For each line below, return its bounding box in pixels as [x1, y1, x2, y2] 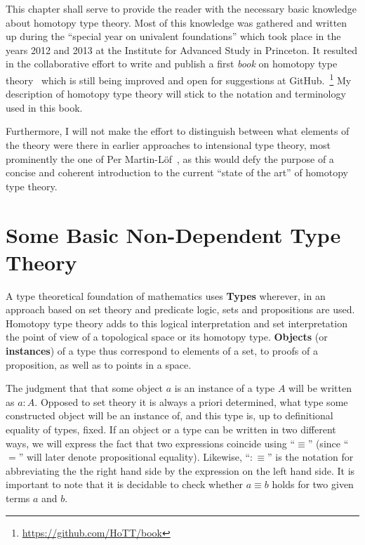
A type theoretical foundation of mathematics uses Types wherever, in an [6, 288, 326, 303]
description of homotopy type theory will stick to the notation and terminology [6, 86, 346, 101]
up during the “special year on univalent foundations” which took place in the [6, 29, 341, 44]
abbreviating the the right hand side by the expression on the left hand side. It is [6, 463, 355, 478]
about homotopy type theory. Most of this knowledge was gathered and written [6, 15, 347, 29]
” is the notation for [267, 449, 354, 464]
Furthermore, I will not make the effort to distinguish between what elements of [6, 124, 350, 138]
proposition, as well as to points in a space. [6, 357, 192, 372]
